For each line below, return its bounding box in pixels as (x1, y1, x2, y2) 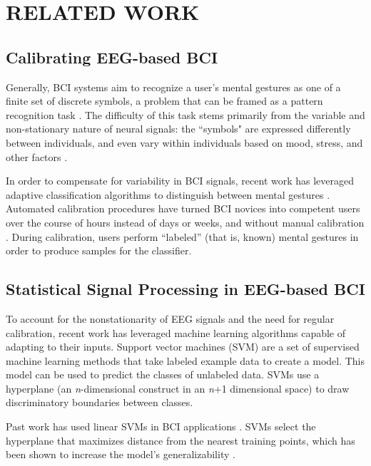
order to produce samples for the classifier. (6, 243, 192, 258)
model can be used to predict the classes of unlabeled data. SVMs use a (6, 367, 320, 382)
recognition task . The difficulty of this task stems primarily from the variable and (6, 107, 365, 122)
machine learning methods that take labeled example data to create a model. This (6, 353, 365, 368)
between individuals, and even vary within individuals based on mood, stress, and (6, 135, 363, 150)
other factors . (6, 149, 68, 164)
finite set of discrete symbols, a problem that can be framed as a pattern (6, 93, 323, 108)
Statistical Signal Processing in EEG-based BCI (6, 278, 365, 300)
